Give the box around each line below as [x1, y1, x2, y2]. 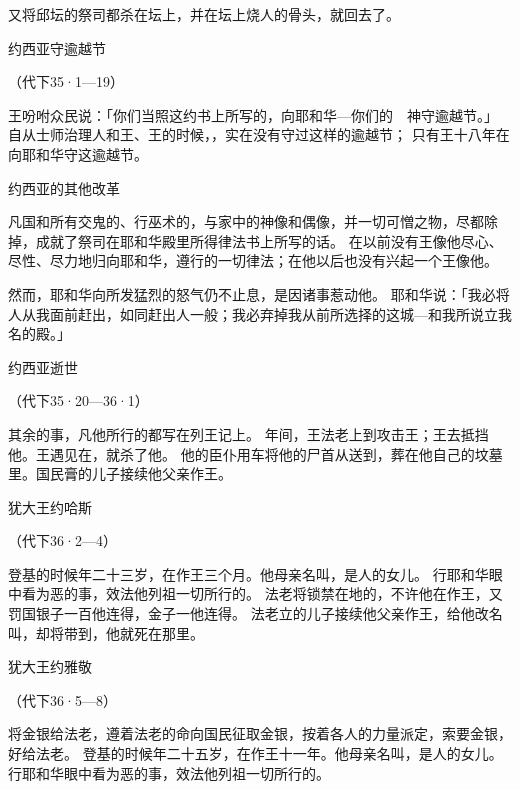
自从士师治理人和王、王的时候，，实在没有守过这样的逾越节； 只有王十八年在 [8, 124, 510, 145]
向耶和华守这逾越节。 [8, 143, 148, 164]
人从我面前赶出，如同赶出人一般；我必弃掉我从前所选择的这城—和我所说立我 [8, 303, 512, 324]
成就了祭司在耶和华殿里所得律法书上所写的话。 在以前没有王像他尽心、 [35, 230, 503, 251]
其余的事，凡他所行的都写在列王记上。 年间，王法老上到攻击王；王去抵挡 [8, 423, 489, 444]
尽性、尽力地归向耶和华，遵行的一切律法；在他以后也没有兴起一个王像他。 [8, 250, 498, 271]
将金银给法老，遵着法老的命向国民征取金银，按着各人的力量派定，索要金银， [8, 723, 512, 744]
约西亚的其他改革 [8, 177, 120, 198]
